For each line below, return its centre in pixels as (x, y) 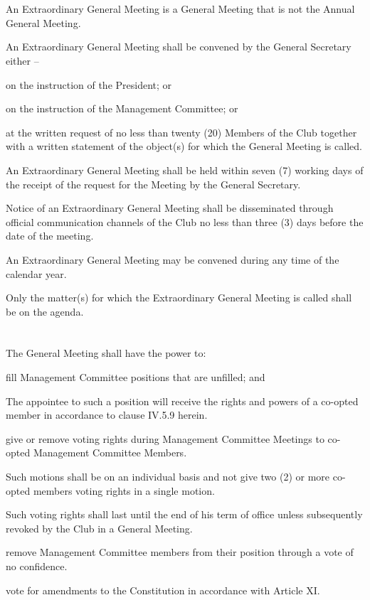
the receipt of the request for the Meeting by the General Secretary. (153, 184)
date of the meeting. (50, 236)
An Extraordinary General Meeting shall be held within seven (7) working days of (185, 170)
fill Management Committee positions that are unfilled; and (136, 377)
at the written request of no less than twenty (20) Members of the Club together (181, 132)
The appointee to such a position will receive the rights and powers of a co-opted (182, 401)
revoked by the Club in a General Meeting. (99, 528)
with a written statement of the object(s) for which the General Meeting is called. (184, 146)
